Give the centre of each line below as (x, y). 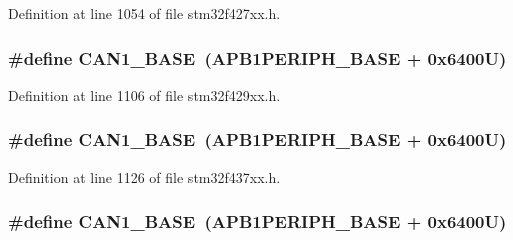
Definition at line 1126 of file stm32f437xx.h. (144, 176)
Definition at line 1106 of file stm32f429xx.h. (144, 94)
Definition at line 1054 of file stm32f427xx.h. (144, 13)
